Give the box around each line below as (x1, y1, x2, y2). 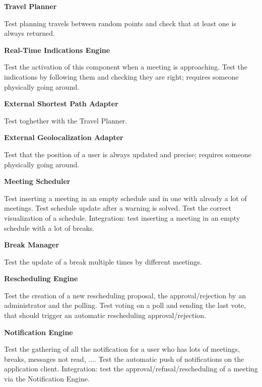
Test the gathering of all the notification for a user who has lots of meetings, (4, 344, 240, 354)
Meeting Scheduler (4, 176, 71, 186)
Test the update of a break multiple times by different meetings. (4, 256, 202, 267)
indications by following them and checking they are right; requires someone (4, 71, 239, 82)
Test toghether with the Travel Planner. (4, 115, 127, 125)
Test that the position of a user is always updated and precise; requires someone (4, 149, 251, 159)
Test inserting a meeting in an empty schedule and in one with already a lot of (4, 192, 247, 203)
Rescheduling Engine (4, 273, 78, 284)
